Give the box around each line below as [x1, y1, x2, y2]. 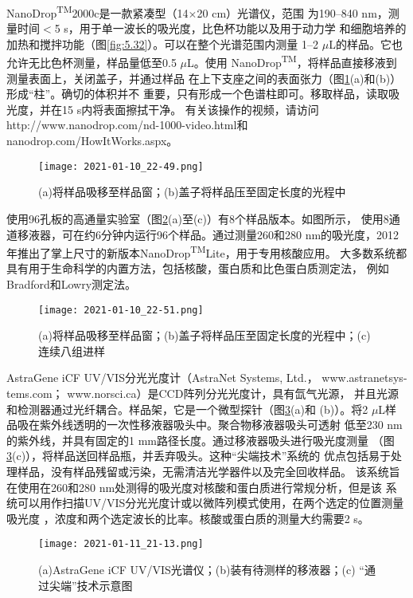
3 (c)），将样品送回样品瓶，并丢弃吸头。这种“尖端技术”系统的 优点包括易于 [6, 447, 391, 464]
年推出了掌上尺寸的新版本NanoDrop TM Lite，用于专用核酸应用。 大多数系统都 [6, 242, 407, 261]
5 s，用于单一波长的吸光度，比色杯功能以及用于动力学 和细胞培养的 [54, 20, 407, 37]
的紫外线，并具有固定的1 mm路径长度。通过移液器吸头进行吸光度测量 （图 [6, 431, 395, 448]
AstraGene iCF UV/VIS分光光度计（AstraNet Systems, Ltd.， [6, 369, 318, 386]
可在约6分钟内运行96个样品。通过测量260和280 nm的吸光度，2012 [61, 226, 399, 242]
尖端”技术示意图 [49, 576, 133, 593]
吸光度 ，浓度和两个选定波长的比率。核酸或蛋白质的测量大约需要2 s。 [6, 509, 369, 526]
